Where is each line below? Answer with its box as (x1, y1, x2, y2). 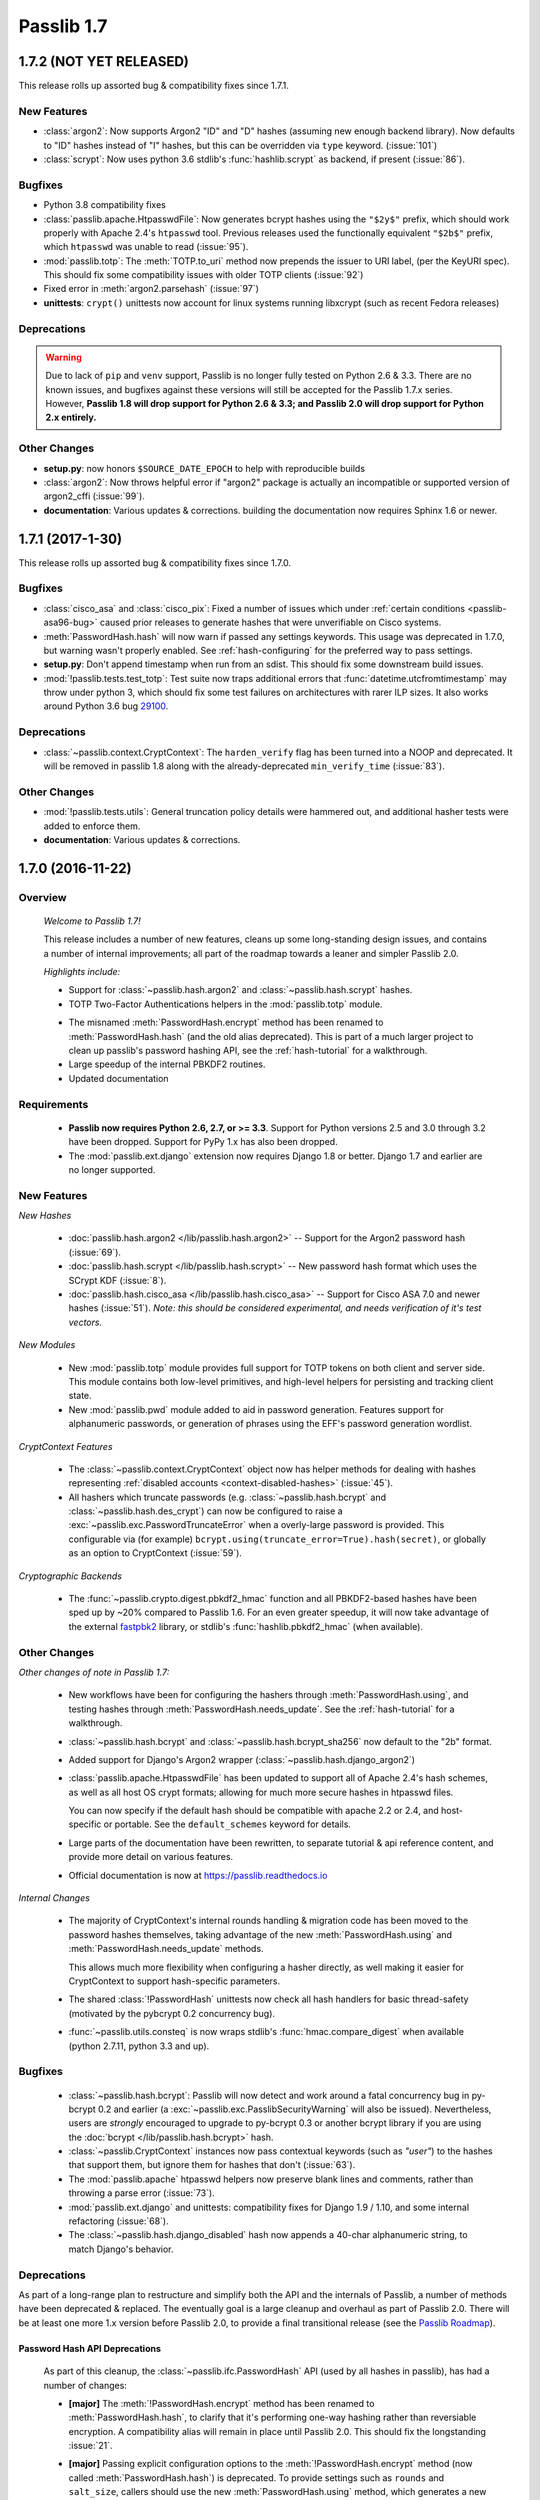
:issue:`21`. (68, 2440, 113, 2452)
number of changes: (43, 2379, 127, 2391)
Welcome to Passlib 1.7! (43, 915, 142, 927)
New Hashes (18, 1210, 72, 1222)
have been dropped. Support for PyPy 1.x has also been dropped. (68, 1136, 339, 1148)
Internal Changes (18, 1892, 90, 1904)
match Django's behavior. (68, 2243, 174, 2255)
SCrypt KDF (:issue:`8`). (68, 1274, 167, 1286)
